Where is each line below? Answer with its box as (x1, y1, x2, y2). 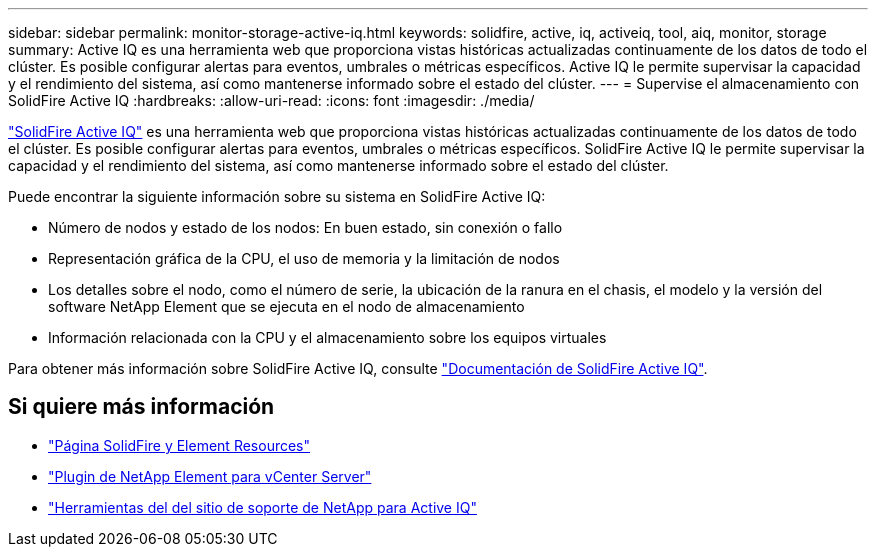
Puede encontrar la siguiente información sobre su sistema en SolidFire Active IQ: (8, 188, 546, 205)
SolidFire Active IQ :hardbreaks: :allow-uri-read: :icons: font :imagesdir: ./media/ (8, 92, 535, 109)
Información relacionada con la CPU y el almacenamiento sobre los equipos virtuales (48, 329, 607, 346)
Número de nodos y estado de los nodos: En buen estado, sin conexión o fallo (48, 219, 563, 236)
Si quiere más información (8, 394, 275, 420)
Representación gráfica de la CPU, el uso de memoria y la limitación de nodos (48, 250, 560, 267)
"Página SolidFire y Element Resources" (48, 436, 311, 454)
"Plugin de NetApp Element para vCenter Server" (48, 467, 372, 485)
